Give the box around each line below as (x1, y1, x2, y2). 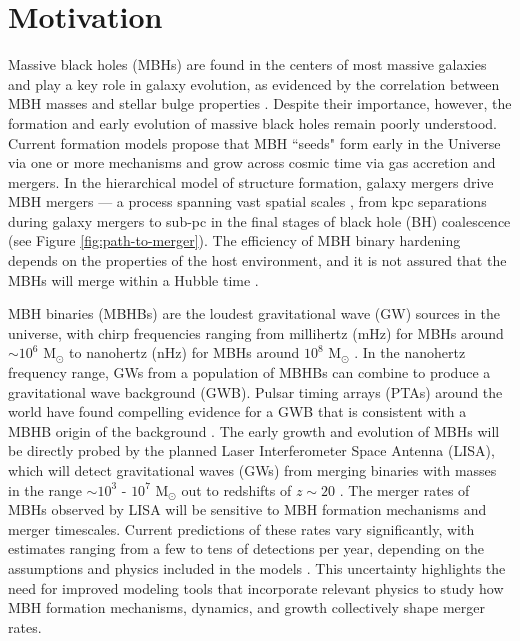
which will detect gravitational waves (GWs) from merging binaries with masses (8, 460, 497, 480)
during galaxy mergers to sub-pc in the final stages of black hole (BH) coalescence (8, 210, 511, 231)
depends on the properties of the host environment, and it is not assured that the (8, 250, 507, 271)
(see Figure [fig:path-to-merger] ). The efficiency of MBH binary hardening (8, 230, 461, 251)
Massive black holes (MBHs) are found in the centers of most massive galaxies (8, 54, 487, 75)
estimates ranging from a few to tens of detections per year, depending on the (8, 538, 485, 559)
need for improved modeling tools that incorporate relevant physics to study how (8, 577, 504, 598)
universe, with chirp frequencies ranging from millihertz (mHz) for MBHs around (8, 322, 504, 343)
